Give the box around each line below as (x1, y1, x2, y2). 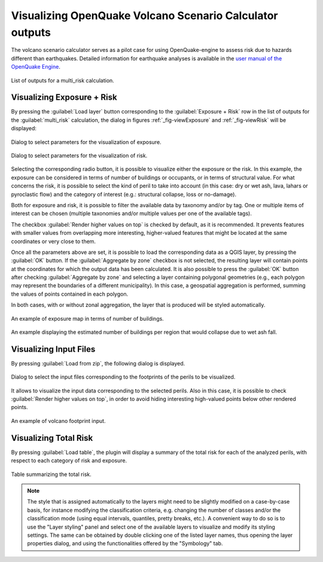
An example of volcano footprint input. (11, 417, 106, 424)
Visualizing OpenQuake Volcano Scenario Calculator (11, 9, 278, 22)
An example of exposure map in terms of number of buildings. (11, 315, 164, 322)
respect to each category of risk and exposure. (11, 457, 127, 464)
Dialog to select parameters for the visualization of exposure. (11, 138, 161, 146)
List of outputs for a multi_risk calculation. (11, 76, 115, 84)
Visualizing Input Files (11, 344, 96, 354)
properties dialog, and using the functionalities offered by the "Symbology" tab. (27, 540, 223, 547)
